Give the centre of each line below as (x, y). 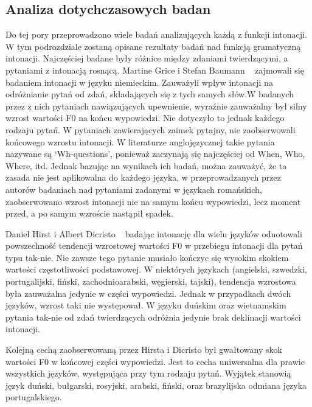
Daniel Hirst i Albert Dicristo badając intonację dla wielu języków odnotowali (154, 233)
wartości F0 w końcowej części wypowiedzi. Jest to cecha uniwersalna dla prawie (155, 361)
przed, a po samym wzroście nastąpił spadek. (90, 213)
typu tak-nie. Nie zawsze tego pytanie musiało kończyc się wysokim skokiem (147, 257)
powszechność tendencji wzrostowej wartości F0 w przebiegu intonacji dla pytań (154, 245)
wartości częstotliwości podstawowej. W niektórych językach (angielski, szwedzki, (156, 269)
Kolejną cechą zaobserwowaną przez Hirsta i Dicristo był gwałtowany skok (144, 350)
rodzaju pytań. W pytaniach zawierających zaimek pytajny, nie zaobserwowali (151, 129)
